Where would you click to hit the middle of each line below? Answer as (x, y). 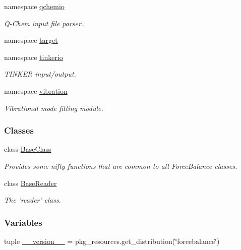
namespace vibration (36, 90)
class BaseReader (31, 183)
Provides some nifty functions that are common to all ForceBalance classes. (121, 166)
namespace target (31, 40)
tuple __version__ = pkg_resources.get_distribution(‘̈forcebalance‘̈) (112, 241)
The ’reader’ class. (33, 200)
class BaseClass (28, 149)
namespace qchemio (34, 6)
